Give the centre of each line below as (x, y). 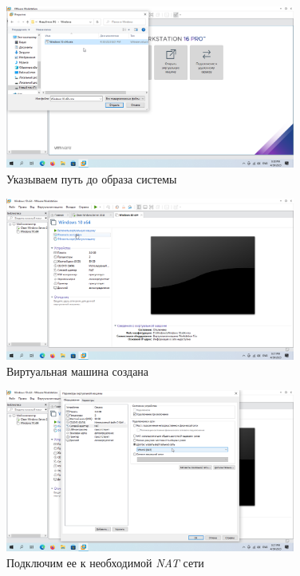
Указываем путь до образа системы (92, 178)
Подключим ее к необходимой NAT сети (105, 563)
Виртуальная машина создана (78, 371)
